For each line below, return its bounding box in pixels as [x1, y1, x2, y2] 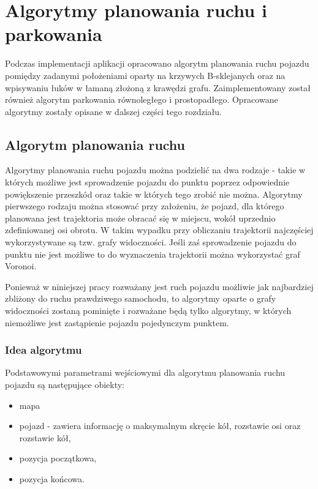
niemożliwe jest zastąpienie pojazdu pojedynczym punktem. [5, 316, 229, 329]
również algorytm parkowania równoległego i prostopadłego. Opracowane [5, 93, 278, 106]
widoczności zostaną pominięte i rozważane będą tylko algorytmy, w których [5, 304, 292, 317]
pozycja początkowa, [19, 452, 97, 465]
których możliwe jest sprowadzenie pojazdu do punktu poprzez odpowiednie [5, 176, 290, 189]
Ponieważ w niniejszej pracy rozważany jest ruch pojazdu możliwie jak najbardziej [5, 280, 314, 293]
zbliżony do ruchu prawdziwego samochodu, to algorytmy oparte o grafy [5, 292, 276, 305]
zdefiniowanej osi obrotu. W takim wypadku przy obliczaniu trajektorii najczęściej [5, 223, 314, 236]
